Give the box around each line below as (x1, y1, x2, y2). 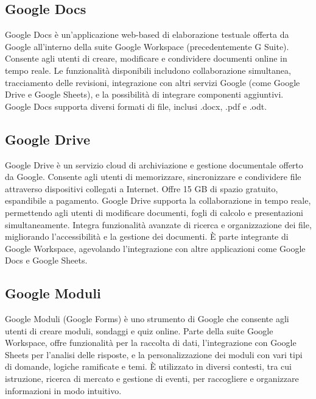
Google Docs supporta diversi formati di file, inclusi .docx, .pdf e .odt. (5, 99, 267, 112)
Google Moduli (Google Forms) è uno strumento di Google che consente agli (5, 312, 289, 325)
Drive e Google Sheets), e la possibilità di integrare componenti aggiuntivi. (5, 88, 284, 101)
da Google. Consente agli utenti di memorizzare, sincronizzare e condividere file (5, 170, 301, 183)
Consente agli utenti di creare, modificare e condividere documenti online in (5, 52, 287, 65)
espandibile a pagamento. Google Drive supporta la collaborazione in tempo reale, (5, 194, 311, 207)
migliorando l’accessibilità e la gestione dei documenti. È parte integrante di (5, 230, 289, 243)
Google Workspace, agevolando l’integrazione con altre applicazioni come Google (5, 242, 306, 254)
